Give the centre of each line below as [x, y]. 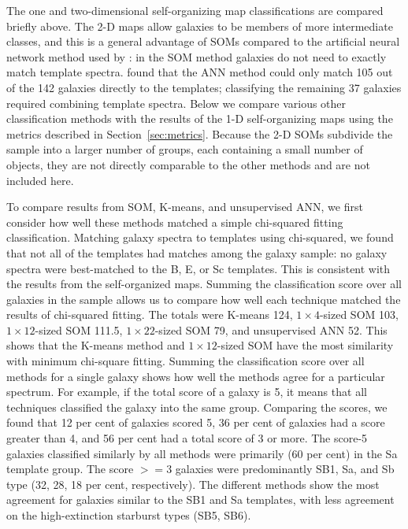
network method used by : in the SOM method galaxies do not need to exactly [197, 56]
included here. [40, 180]
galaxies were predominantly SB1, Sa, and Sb [285, 469]
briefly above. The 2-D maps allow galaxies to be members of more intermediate [200, 26]
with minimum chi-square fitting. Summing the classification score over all [185, 361]
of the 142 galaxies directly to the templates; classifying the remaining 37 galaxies [204, 87]
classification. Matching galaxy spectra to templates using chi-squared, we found [200, 237]
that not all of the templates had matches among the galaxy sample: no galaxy [197, 252]
